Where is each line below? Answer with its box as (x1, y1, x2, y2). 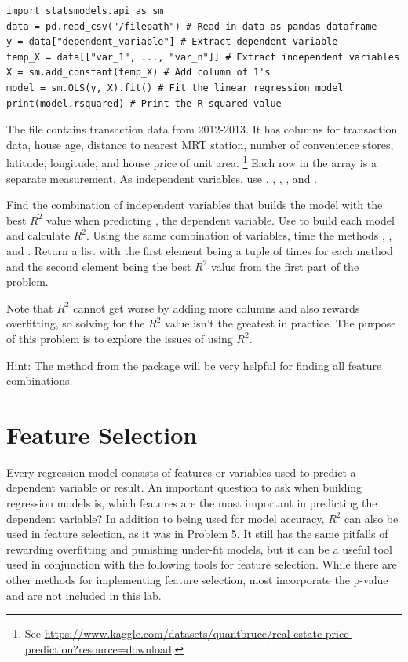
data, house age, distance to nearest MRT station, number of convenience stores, (6, 136, 394, 152)
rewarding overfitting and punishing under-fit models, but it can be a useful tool (6, 540, 393, 557)
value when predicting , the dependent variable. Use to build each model (46, 211, 395, 228)
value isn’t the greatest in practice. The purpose (165, 315, 396, 331)
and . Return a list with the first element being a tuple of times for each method (6, 242, 393, 258)
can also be (344, 510, 399, 526)
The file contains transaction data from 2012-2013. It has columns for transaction (6, 121, 398, 137)
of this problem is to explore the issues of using (6, 330, 233, 346)
